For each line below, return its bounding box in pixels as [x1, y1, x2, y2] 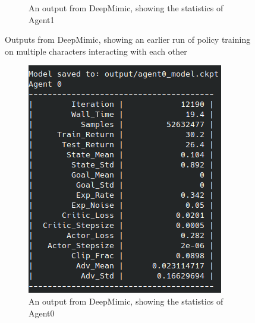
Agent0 [29, 306, 55, 319]
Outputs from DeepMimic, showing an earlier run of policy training [5, 33, 251, 46]
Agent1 [29, 13, 55, 26]
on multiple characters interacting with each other [5, 45, 187, 57]
